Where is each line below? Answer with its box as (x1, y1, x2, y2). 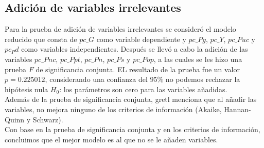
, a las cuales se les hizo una (153, 53, 242, 64)
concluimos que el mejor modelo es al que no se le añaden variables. (5, 134, 218, 144)
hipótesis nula (5, 83, 48, 94)
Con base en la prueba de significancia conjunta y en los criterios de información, (5, 124, 260, 135)
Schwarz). (32, 114, 63, 124)
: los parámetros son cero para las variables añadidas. (59, 83, 227, 94)
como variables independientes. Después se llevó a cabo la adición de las (21, 44, 248, 54)
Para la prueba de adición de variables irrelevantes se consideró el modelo (5, 24, 236, 34)
